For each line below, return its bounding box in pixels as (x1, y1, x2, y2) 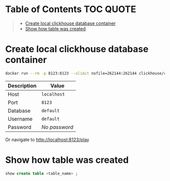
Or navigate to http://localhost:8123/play (5, 137, 90, 143)
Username (8, 115, 33, 122)
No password (41, 123, 73, 130)
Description (8, 82, 37, 89)
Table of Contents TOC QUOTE (5, 4, 137, 15)
